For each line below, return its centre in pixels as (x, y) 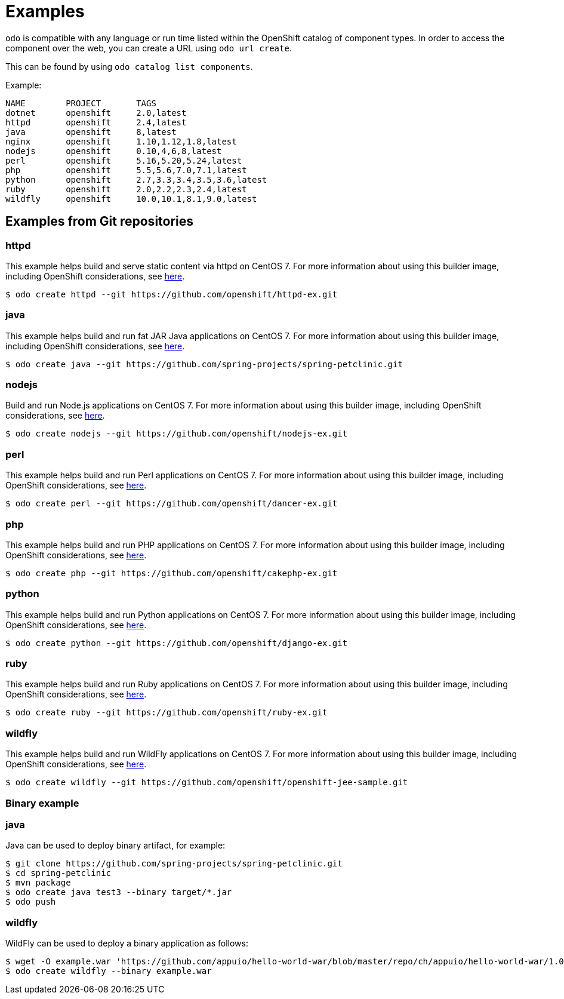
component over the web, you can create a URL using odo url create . (149, 48)
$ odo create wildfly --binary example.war (109, 971)
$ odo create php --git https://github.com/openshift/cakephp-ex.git (172, 573)
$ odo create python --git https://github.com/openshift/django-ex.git (177, 643)
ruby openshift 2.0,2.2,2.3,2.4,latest (126, 189)
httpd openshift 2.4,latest (96, 122)
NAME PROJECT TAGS (81, 103)
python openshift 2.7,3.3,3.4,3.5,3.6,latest (136, 179)
